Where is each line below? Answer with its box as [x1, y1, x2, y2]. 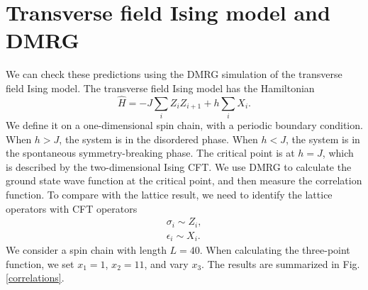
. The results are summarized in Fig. [201, 256, 360, 271]
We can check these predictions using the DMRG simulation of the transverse [6, 67, 342, 82]
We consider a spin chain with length [6, 242, 167, 257]
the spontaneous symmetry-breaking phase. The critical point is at [6, 145, 295, 160]
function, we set [6, 256, 74, 271]
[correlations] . [6, 270, 65, 285]
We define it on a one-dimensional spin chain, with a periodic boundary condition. [6, 118, 363, 133]
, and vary [144, 256, 189, 271]
